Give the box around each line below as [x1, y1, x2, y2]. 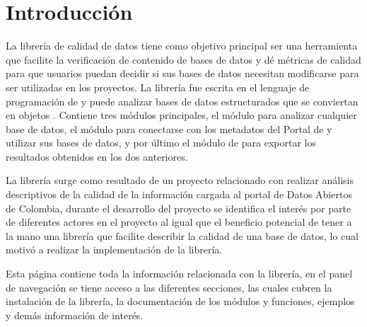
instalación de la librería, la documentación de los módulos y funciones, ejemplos [6, 294, 355, 309]
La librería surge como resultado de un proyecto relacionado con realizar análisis [6, 173, 354, 188]
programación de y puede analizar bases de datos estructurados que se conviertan [6, 93, 359, 108]
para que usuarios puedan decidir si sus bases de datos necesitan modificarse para [6, 66, 359, 81]
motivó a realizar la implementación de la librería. [6, 242, 223, 257]
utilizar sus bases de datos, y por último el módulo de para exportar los [6, 135, 316, 150]
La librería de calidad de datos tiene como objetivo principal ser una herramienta [6, 38, 358, 53]
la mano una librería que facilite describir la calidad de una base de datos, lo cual [6, 228, 359, 243]
